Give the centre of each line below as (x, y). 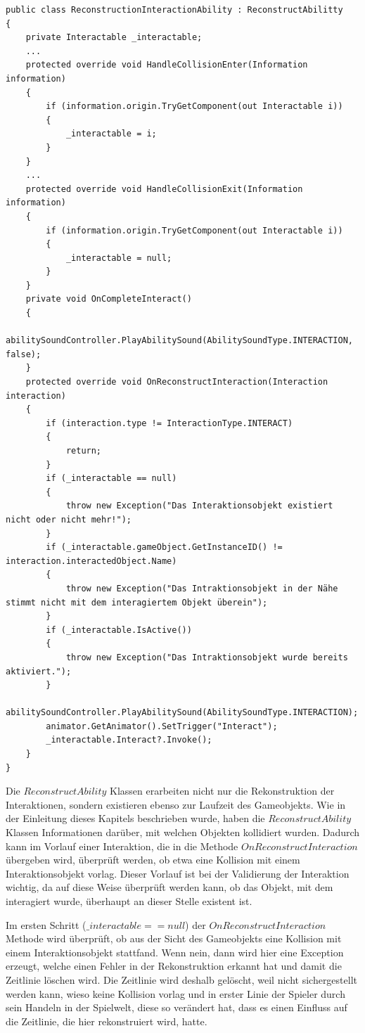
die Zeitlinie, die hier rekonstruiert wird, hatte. (107, 1021)
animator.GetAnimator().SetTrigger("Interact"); (162, 726)
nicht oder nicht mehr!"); (69, 519)
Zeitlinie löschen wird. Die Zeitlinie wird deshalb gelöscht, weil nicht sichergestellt (181, 979)
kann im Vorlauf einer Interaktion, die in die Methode (122, 846)
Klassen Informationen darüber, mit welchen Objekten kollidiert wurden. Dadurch (183, 832)
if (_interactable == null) (111, 479)
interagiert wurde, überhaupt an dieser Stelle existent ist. (129, 901)
